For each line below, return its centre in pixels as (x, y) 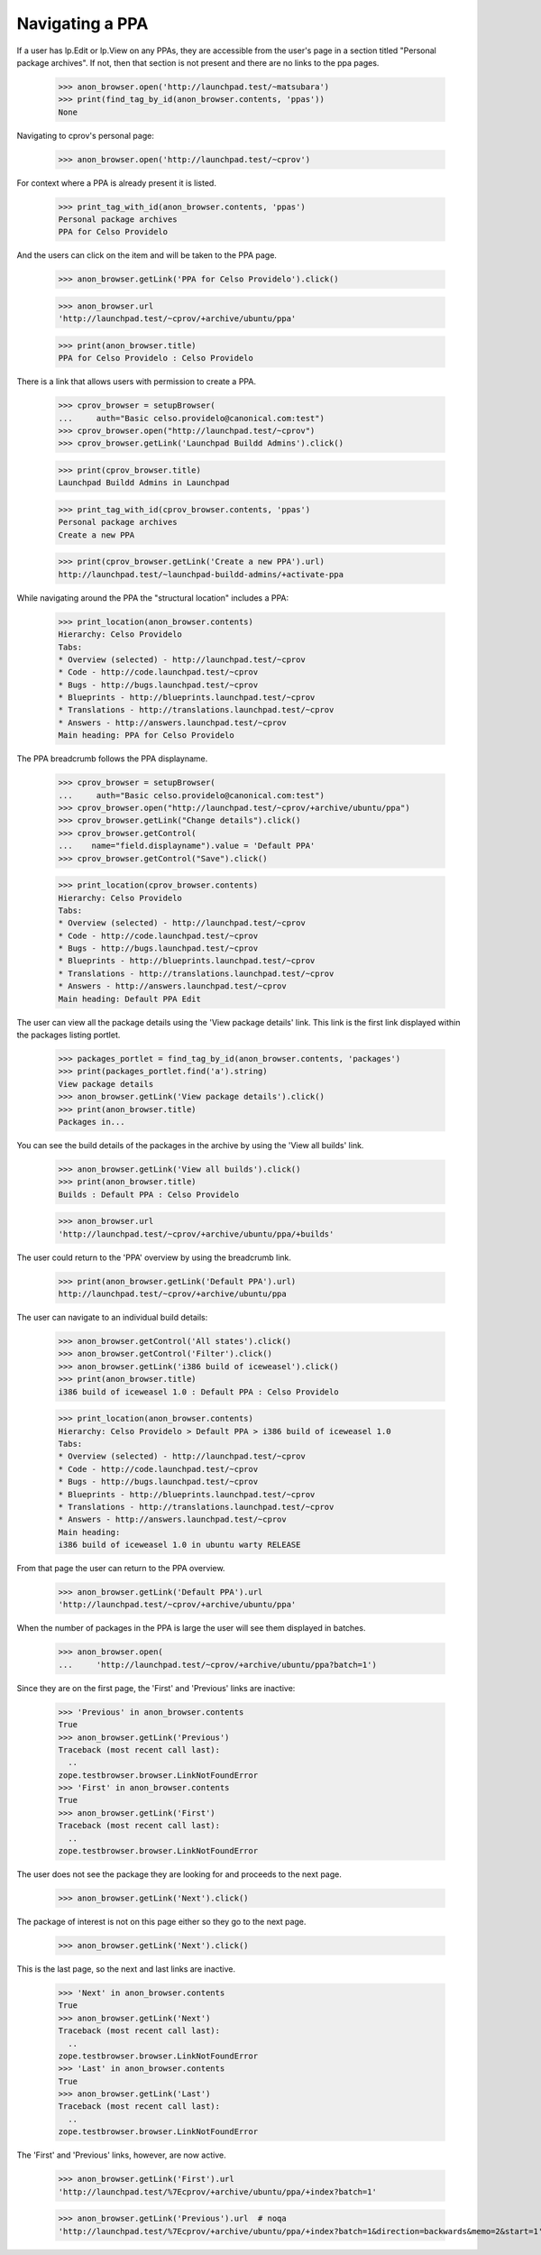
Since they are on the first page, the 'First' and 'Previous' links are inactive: (156, 1688)
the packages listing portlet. (69, 1035)
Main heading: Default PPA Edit (130, 999)
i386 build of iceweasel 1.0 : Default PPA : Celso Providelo (198, 1392)
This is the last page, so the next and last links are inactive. (126, 1969)
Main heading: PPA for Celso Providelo (146, 736)
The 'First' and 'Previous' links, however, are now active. (121, 2155)
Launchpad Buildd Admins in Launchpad (144, 483)
